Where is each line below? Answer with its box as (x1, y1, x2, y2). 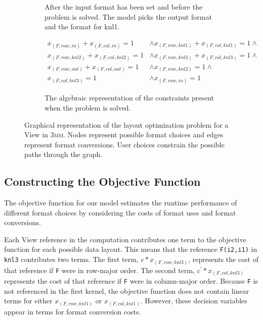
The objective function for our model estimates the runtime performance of (4, 197, 237, 208)
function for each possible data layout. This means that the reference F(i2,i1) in (4, 244, 257, 254)
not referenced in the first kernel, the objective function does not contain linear (4, 285, 249, 296)
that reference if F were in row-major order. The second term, (4, 264, 195, 275)
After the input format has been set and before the (45, 2, 203, 12)
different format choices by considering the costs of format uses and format (4, 207, 236, 218)
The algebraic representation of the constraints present (45, 92, 214, 103)
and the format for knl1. (45, 21, 120, 32)
